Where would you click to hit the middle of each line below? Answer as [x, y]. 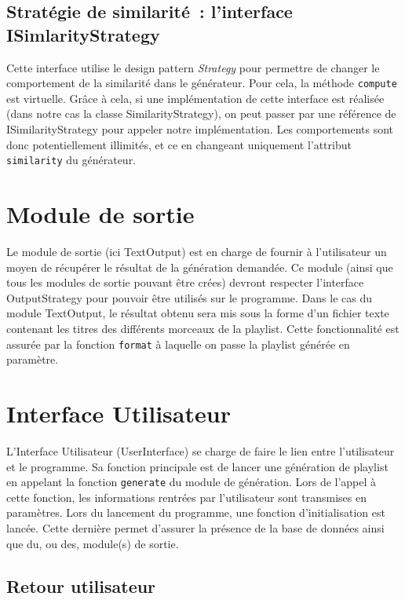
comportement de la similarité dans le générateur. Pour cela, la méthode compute [202, 83]
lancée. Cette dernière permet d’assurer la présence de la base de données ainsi [195, 527]
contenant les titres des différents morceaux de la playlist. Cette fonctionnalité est [203, 328]
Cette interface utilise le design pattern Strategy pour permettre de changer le [193, 67]
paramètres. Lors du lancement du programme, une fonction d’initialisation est [196, 512]
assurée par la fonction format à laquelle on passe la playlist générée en [178, 344]
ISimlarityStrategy [83, 34]
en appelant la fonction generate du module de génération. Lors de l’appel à [192, 482]
